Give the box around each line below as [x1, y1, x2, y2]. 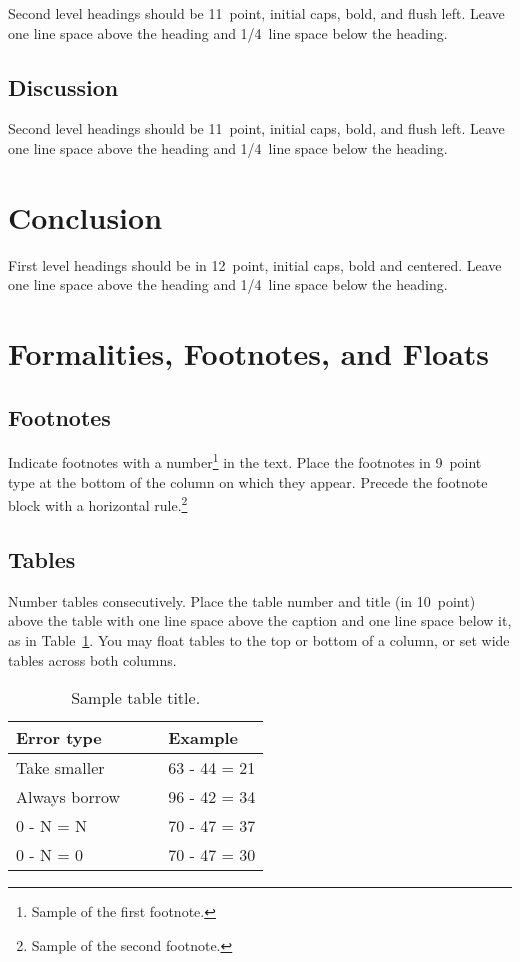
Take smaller [16, 756, 105, 780]
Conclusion [8, 196, 163, 237]
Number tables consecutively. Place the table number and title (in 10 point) [8, 590, 476, 611]
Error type [16, 726, 102, 750]
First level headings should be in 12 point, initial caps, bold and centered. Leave [8, 254, 502, 275]
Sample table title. [71, 686, 201, 710]
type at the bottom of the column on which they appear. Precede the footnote [8, 471, 488, 492]
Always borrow [16, 785, 121, 809]
